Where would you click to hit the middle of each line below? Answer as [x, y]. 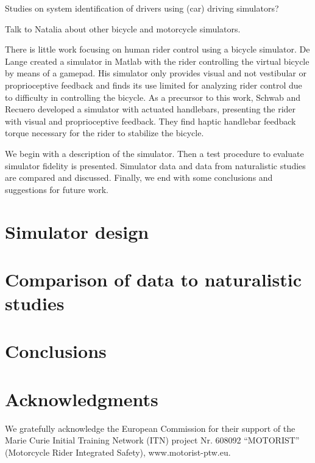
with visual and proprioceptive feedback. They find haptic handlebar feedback [150, 121]
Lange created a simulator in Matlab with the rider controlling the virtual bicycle [157, 61]
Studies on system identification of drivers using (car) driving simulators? [142, 8]
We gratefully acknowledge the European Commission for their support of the [150, 428]
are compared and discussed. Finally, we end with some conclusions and [139, 177]
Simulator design [77, 231]
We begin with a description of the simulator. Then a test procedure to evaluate [154, 153]
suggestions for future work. [57, 189]
